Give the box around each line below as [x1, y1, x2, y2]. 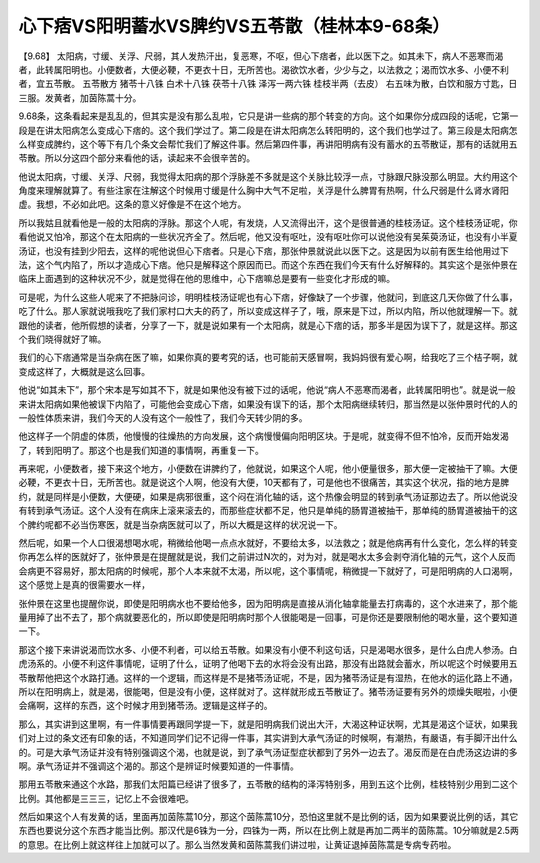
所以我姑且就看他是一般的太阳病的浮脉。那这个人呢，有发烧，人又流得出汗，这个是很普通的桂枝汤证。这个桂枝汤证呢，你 [18, 216, 518, 229]
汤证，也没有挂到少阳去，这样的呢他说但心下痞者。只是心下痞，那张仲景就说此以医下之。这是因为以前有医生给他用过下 [18, 245, 509, 257]
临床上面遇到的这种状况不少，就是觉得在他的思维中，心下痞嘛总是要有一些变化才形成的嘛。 [18, 273, 395, 285]
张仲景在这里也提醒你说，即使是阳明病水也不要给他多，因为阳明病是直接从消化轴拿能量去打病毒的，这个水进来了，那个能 [18, 597, 518, 609]
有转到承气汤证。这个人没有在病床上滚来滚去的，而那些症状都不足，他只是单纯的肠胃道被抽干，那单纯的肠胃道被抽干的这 [18, 505, 518, 517]
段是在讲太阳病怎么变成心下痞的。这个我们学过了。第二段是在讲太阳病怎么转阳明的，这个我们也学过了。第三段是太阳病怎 [18, 124, 518, 136]
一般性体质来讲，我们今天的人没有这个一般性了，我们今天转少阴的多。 [18, 411, 308, 424]
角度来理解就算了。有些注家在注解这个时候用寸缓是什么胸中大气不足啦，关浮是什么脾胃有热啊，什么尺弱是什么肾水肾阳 [18, 185, 509, 197]
